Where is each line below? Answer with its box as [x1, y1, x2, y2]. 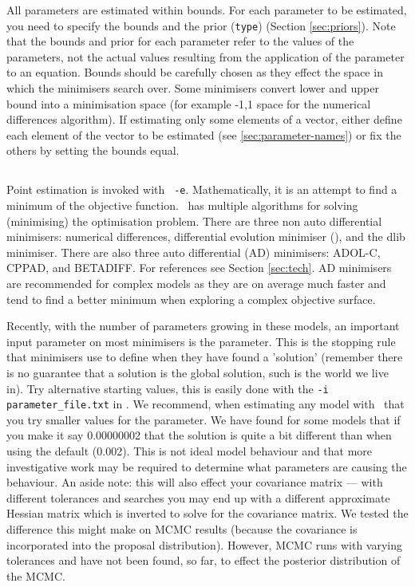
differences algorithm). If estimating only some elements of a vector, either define [6, 111, 402, 128]
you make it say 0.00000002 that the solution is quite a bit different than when [6, 427, 392, 443]
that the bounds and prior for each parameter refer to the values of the [6, 33, 354, 49]
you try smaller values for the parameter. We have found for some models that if [6, 411, 401, 427]
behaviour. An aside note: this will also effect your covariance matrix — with [6, 474, 383, 490]
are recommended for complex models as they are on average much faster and [6, 275, 386, 292]
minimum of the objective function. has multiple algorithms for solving [6, 197, 358, 214]
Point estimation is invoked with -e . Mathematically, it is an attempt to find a [6, 181, 397, 198]
